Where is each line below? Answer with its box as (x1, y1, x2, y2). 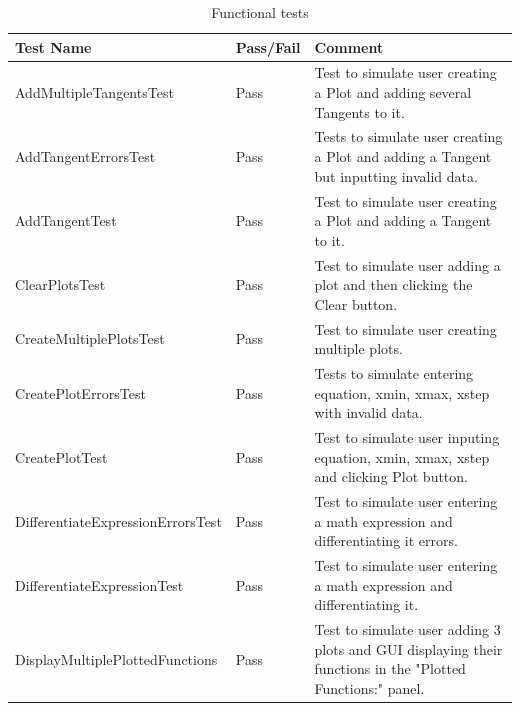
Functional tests (211, 2, 309, 22)
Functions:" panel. (314, 677, 425, 698)
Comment (314, 36, 384, 57)
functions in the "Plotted (314, 658, 466, 679)
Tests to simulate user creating (314, 126, 503, 147)
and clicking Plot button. (314, 466, 468, 487)
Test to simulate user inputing (314, 427, 500, 448)
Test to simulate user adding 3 (314, 619, 501, 640)
